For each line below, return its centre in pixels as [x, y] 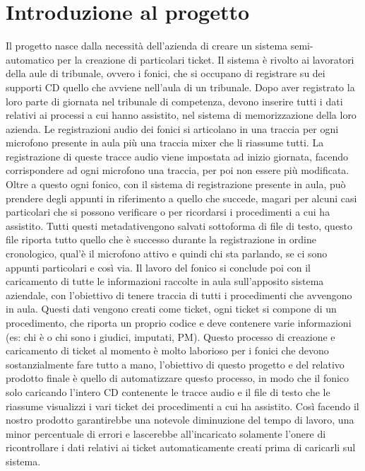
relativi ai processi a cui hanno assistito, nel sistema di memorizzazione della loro [181, 115]
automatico [30, 59]
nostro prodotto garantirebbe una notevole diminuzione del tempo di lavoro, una [180, 420]
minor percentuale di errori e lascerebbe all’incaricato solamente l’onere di [166, 433]
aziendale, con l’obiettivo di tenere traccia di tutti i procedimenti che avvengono [179, 295]
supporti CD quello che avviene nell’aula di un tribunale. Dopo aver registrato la [180, 87]
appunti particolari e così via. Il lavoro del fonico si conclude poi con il [158, 267]
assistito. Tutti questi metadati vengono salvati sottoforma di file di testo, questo [179, 225]
